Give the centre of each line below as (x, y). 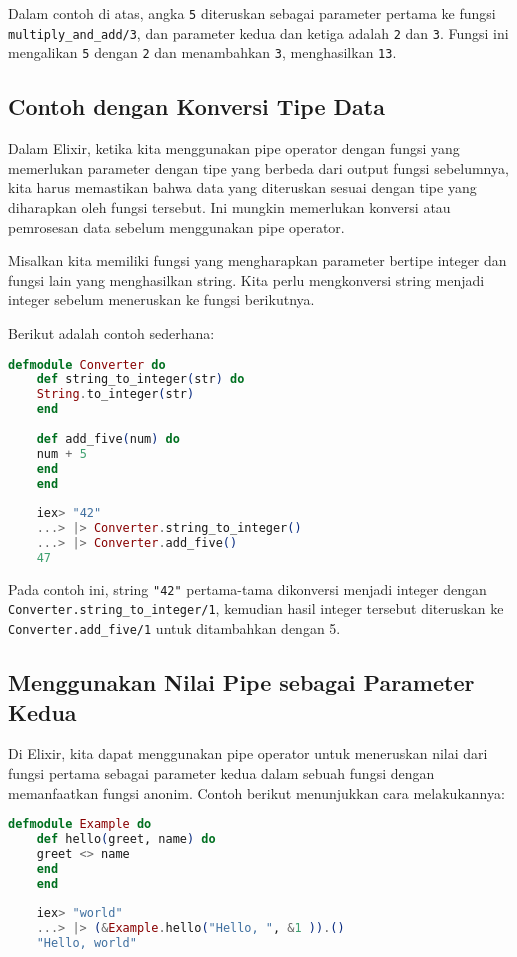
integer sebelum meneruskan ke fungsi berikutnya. (161, 299)
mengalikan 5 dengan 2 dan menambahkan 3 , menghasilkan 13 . (202, 52)
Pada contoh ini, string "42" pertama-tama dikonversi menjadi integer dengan (247, 588)
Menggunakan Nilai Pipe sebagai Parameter (241, 682)
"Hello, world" (86, 943)
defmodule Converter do (87, 364)
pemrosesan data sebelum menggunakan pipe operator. (176, 226)
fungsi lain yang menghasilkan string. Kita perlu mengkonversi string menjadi (246, 279)
